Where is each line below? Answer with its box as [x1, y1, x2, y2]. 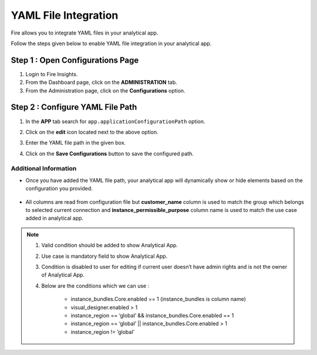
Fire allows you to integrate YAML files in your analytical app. [11, 29, 158, 36]
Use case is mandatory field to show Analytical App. [41, 252, 168, 260]
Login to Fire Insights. [25, 70, 78, 77]
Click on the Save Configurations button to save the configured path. [25, 150, 194, 157]
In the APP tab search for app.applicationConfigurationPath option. [25, 118, 205, 125]
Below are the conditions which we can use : [41, 282, 150, 289]
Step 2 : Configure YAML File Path [11, 103, 137, 112]
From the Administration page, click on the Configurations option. [25, 87, 186, 94]
